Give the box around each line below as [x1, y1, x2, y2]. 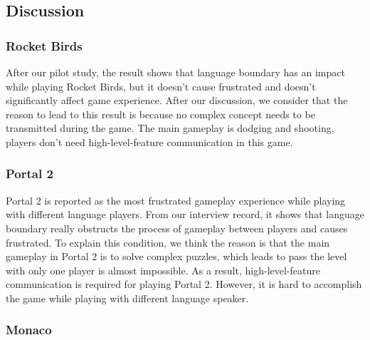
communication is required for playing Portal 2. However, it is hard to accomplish [6, 277, 362, 292]
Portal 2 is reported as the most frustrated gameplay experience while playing [6, 192, 346, 207]
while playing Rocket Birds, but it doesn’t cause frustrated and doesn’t [6, 78, 316, 93]
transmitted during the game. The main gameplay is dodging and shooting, [6, 120, 334, 135]
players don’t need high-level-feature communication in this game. [6, 134, 293, 149]
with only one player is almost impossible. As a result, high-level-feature [6, 262, 320, 277]
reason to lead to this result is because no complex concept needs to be [6, 106, 315, 121]
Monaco [6, 321, 52, 339]
